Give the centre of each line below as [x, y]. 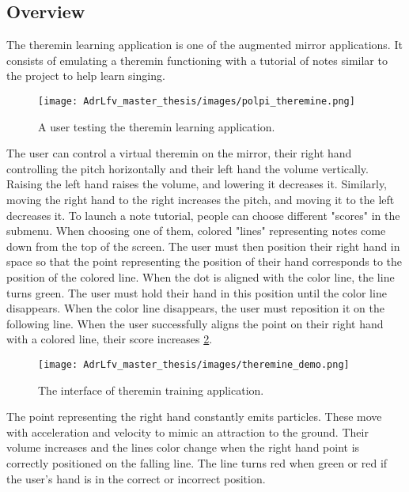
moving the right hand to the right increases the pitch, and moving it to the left [201, 200]
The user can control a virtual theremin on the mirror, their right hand [179, 153]
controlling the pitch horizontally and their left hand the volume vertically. [187, 168]
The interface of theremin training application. [151, 390]
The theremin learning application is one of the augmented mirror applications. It [204, 45]
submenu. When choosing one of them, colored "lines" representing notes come [196, 231]
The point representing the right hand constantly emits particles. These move [194, 416]
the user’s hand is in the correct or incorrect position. [136, 478]
